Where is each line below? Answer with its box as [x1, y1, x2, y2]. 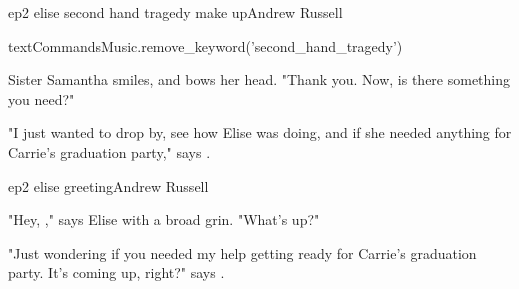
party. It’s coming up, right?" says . [8, 262, 225, 283]
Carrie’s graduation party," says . [8, 141, 211, 162]
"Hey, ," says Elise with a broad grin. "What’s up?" [8, 209, 320, 230]
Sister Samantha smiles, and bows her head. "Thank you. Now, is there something [8, 69, 511, 90]
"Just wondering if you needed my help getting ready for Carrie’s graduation [8, 242, 477, 263]
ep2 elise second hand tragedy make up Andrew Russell [8, 2, 343, 22]
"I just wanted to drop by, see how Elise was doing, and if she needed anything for [8, 122, 512, 143]
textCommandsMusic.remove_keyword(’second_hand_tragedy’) [8, 35, 403, 56]
